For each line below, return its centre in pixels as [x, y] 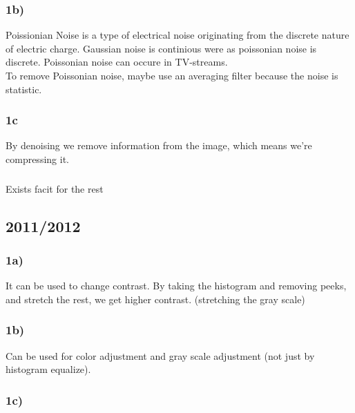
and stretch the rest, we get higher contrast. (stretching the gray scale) [155, 299]
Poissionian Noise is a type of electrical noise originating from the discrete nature [177, 35]
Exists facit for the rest [55, 188]
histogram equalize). [48, 369]
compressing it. [37, 159]
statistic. [24, 89]
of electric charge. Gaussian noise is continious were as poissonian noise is [161, 48]
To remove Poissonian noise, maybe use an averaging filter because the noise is [172, 75]
